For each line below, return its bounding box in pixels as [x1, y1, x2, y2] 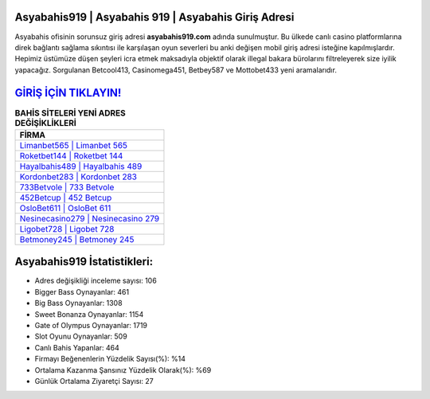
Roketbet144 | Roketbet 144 [19, 150, 123, 161]
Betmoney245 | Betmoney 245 [19, 233, 135, 244]
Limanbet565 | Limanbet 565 [19, 139, 127, 151]
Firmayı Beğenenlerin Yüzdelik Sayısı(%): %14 [34, 354, 186, 364]
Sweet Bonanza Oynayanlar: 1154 [34, 309, 144, 319]
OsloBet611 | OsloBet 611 [19, 202, 111, 213]
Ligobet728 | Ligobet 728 [19, 223, 115, 234]
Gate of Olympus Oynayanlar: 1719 [34, 321, 147, 331]
